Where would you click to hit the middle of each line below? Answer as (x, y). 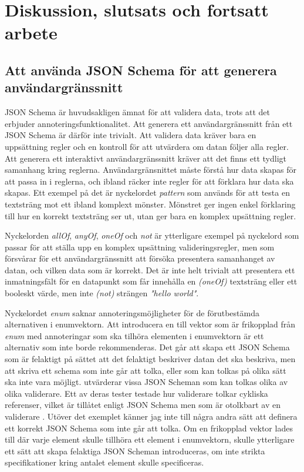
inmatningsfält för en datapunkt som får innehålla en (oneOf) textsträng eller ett (151, 281)
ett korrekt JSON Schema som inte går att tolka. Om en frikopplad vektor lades (149, 428)
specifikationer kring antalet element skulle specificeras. (104, 462)
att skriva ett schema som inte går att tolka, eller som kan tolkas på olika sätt (146, 370)
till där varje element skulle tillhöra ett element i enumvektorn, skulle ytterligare (150, 439)
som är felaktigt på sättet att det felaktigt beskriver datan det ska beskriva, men (150, 359)
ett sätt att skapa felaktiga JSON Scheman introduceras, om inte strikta (135, 451)
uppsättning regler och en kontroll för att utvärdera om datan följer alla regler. (147, 146)
